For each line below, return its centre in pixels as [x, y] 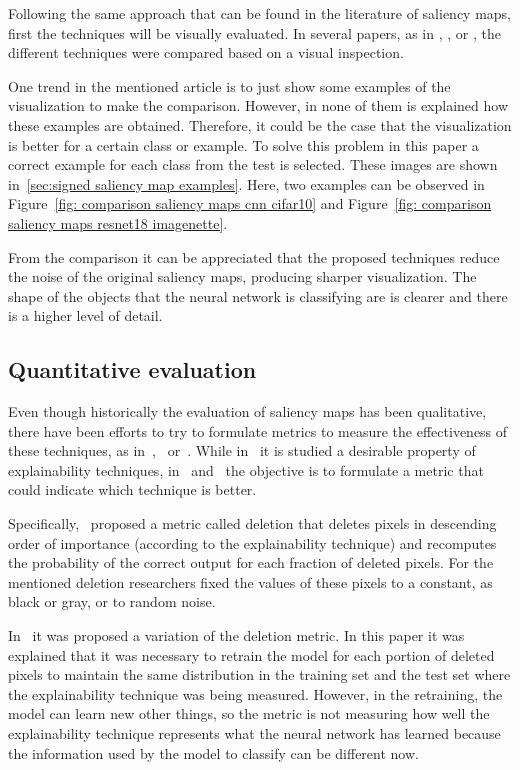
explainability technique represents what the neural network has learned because [254, 733]
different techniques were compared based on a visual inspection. [206, 52]
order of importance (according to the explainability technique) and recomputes [252, 542]
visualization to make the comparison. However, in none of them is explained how [258, 105]
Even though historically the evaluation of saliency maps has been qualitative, [247, 411]
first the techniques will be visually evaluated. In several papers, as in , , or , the [254, 32]
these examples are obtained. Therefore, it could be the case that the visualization [260, 124]
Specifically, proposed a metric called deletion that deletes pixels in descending [252, 523]
